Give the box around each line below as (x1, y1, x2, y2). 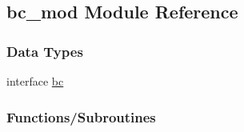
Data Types (6, 41, 83, 61)
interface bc (6, 73, 64, 89)
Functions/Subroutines (6, 106, 156, 126)
